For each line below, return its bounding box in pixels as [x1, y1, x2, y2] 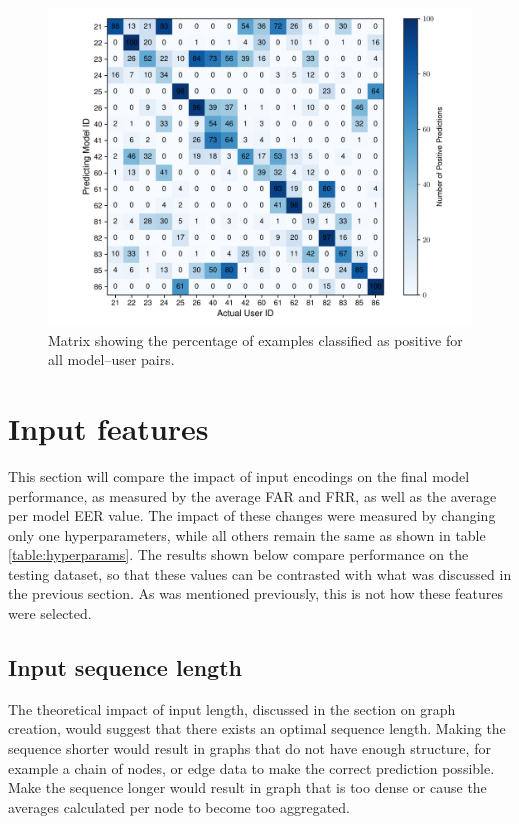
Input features [8, 407, 209, 448]
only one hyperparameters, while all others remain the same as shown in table [8, 524, 486, 545]
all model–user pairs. [48, 349, 175, 370]
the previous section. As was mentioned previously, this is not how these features [8, 583, 504, 604]
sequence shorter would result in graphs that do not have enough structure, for [8, 738, 491, 759]
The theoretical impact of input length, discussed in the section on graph [8, 698, 456, 719]
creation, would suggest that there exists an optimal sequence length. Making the [8, 718, 506, 739]
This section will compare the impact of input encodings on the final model [8, 465, 470, 486]
